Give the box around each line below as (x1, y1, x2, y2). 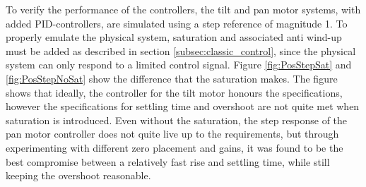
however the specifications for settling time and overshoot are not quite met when (6, 99, 360, 114)
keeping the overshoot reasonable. (6, 168, 151, 183)
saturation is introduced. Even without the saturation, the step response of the (6, 112, 348, 127)
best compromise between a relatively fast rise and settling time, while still (6, 154, 330, 169)
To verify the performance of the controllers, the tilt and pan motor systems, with (6, 2, 361, 16)
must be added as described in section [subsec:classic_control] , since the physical (6, 43, 356, 58)
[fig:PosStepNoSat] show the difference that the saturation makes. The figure (6, 71, 338, 85)
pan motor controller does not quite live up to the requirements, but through (6, 126, 339, 141)
